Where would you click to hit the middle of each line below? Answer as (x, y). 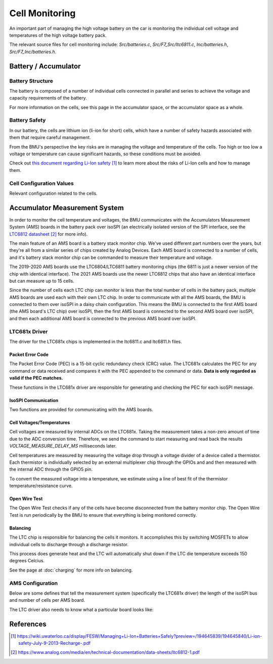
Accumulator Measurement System (66, 208)
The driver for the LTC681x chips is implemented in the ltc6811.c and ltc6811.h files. (96, 342)
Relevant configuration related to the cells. (54, 193)
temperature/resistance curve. (41, 486)
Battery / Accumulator (45, 66)
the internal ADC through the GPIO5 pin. (51, 469)
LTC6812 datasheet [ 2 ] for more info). (49, 234)
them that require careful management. (50, 138)
